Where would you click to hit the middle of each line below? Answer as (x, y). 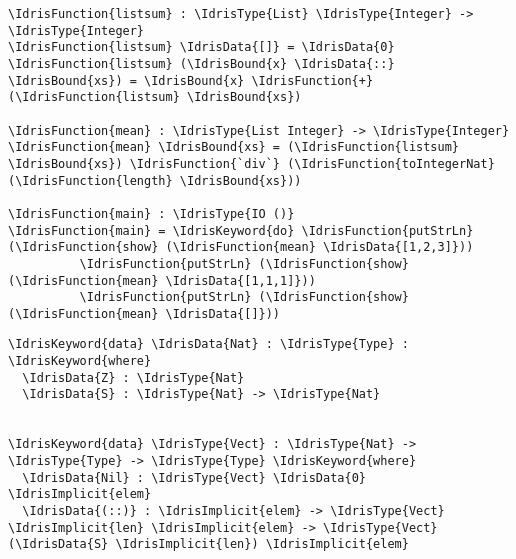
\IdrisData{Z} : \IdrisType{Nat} (133, 377)
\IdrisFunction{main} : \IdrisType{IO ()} (151, 213)
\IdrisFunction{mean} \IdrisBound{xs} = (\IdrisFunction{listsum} (234, 147)
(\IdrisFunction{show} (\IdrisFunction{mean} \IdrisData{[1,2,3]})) (241, 247)
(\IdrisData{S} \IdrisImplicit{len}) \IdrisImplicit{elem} (208, 544)
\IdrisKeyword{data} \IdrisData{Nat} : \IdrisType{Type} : (208, 344)
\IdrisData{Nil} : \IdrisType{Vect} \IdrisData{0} (194, 477)
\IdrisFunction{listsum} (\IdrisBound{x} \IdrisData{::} (201, 63)
